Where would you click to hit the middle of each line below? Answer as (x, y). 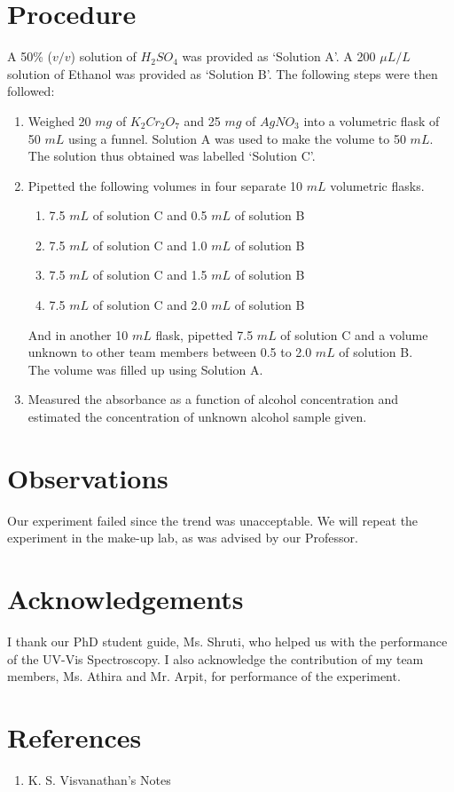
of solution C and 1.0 (150, 245)
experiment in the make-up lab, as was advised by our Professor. (183, 538)
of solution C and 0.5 (150, 215)
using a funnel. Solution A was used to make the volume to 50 (237, 138)
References (74, 737)
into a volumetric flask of (372, 120)
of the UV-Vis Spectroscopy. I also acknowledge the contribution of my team (215, 658)
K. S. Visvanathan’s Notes (99, 779)
